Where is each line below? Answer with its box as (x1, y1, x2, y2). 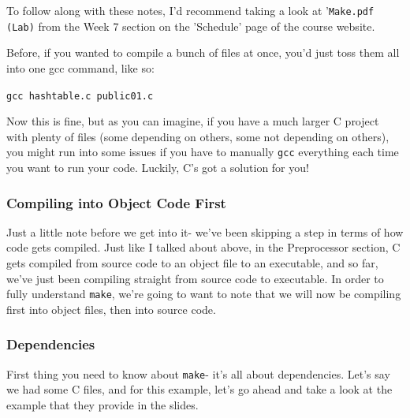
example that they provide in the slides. (6, 396, 199, 412)
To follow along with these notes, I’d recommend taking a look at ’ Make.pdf (6, 2, 375, 18)
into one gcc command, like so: (6, 59, 155, 76)
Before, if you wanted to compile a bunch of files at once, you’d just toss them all (6, 44, 400, 61)
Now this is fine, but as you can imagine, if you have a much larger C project (6, 113, 379, 129)
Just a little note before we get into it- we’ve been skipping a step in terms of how (6, 223, 404, 240)
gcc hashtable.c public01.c (6, 90, 154, 102)
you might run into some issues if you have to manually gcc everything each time (6, 144, 399, 160)
